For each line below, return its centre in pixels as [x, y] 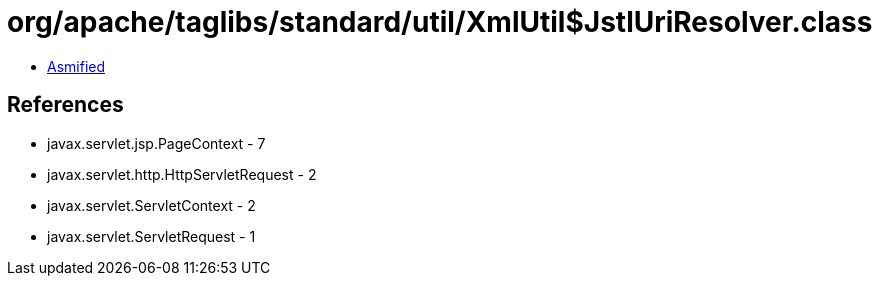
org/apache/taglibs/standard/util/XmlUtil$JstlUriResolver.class [440, 22]
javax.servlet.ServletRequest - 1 [151, 236]
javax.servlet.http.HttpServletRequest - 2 [182, 174]
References [65, 105]
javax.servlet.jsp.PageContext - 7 [156, 143]
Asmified [76, 66]
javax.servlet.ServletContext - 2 [151, 205]
